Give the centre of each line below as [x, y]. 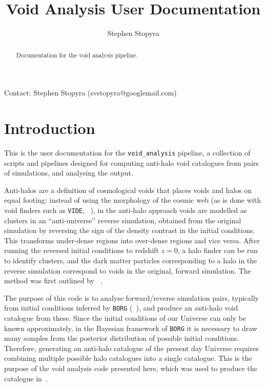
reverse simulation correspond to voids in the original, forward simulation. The [128, 270]
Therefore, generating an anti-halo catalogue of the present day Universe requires [131, 348]
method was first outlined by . [53, 280]
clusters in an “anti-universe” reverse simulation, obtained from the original [123, 220]
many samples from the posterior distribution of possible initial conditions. [122, 338]
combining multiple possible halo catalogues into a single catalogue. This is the [128, 358]
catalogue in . [26, 378]
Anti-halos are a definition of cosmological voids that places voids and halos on [128, 190]
